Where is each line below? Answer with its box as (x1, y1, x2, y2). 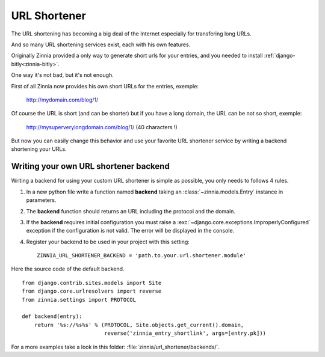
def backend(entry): (22, 313, 82, 320)
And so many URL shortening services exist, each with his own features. (11, 41, 191, 48)
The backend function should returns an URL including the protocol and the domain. (26, 207, 236, 215)
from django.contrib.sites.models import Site (22, 279, 162, 286)
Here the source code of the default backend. (11, 265, 125, 273)
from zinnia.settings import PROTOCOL (22, 296, 137, 303)
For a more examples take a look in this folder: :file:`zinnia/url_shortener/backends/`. (11, 343, 220, 350)
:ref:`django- (264, 52, 296, 59)
